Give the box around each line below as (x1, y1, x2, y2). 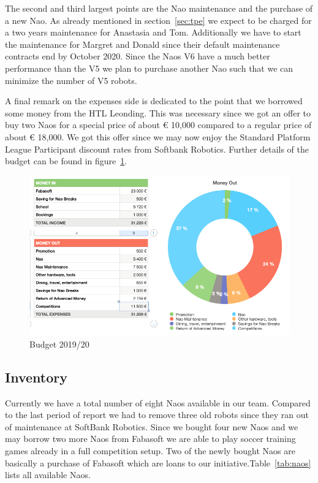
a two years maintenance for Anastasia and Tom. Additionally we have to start (5, 26, 301, 39)
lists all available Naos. (5, 468, 91, 481)
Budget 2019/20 (29, 337, 89, 350)
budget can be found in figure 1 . (5, 154, 127, 167)
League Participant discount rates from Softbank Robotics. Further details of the (5, 142, 309, 155)
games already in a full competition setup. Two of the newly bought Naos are (5, 444, 295, 457)
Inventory (5, 367, 67, 386)
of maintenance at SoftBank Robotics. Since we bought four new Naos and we (5, 420, 298, 433)
